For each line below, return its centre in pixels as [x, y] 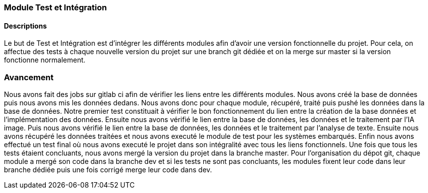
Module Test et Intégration [56, 7]
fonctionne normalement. [45, 60]
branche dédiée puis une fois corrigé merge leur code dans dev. [108, 169]
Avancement [29, 77]
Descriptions [25, 26]
